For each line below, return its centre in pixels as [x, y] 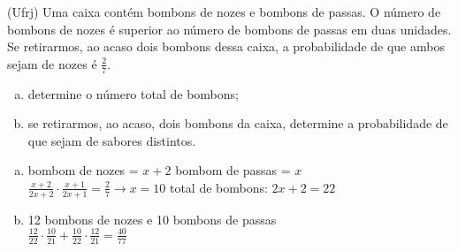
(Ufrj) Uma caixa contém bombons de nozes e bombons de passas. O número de [224, 11]
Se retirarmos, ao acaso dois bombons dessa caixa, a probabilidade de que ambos [226, 46]
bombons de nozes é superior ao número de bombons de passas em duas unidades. [229, 29]
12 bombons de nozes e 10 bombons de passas [152, 219]
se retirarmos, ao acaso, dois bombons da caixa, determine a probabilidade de [238, 123]
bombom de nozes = [83, 170]
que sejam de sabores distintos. [112, 140]
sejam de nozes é [52, 63]
